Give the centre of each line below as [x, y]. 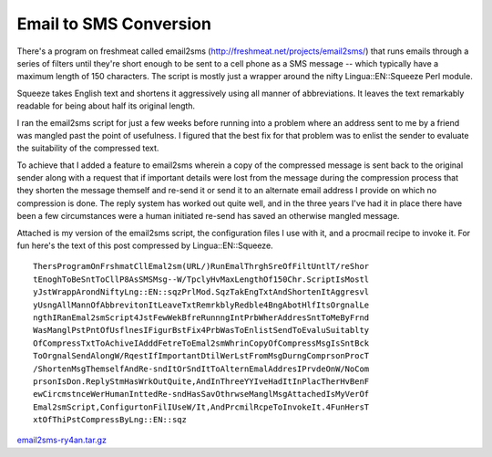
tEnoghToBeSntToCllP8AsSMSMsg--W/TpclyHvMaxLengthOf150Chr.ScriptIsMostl [201, 279]
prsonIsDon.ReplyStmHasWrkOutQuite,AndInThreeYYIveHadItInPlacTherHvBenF [201, 381]
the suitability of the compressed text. [88, 148]
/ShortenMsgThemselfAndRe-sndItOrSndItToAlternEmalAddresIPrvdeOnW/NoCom [201, 369]
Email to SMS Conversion [114, 24]
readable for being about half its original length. [106, 106]
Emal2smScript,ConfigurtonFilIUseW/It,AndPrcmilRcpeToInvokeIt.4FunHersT [201, 407]
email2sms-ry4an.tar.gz [61, 440]
